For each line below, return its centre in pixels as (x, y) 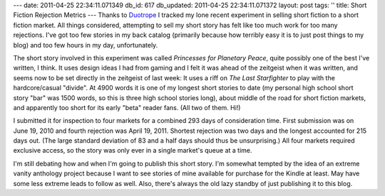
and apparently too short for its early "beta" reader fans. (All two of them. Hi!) (127, 107)
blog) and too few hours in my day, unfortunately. (86, 45)
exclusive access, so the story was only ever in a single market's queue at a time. (133, 151)
